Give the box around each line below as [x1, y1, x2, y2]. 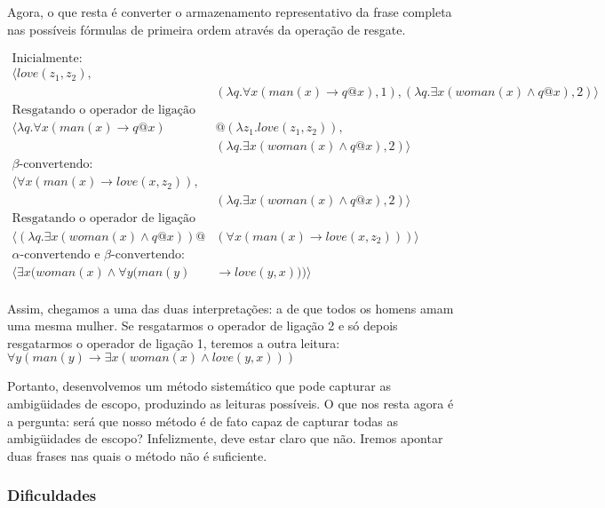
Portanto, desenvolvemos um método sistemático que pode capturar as [7, 377, 391, 395]
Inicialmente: [12, 52, 83, 66]
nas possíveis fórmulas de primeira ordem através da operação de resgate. [7, 20, 406, 38]
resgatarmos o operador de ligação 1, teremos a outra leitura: [7, 333, 340, 352]
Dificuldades [7, 484, 97, 506]
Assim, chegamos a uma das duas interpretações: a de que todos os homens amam [7, 298, 454, 317]
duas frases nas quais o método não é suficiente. [7, 446, 267, 464]
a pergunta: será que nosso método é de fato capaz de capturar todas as [7, 411, 398, 430]
